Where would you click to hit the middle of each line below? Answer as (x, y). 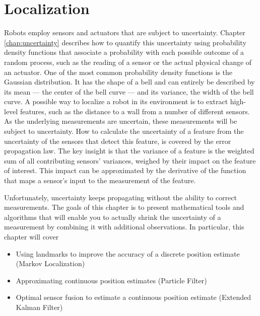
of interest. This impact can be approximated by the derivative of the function (125, 170)
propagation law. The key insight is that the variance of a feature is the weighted (129, 151)
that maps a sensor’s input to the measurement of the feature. (100, 180)
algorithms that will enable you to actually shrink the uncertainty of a (113, 217)
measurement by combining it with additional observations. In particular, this (124, 227)
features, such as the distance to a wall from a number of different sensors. (135, 111)
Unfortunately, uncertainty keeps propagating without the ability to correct (120, 197)
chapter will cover (31, 236)
